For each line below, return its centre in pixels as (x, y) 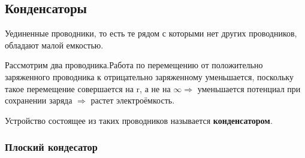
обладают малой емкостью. (54, 45)
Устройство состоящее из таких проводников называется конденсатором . (139, 120)
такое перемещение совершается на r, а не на (88, 88)
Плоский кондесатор (51, 147)
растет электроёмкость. (133, 100)
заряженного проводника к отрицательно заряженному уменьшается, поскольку (149, 76)
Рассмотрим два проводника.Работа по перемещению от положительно (134, 65)
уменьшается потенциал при (249, 88)
